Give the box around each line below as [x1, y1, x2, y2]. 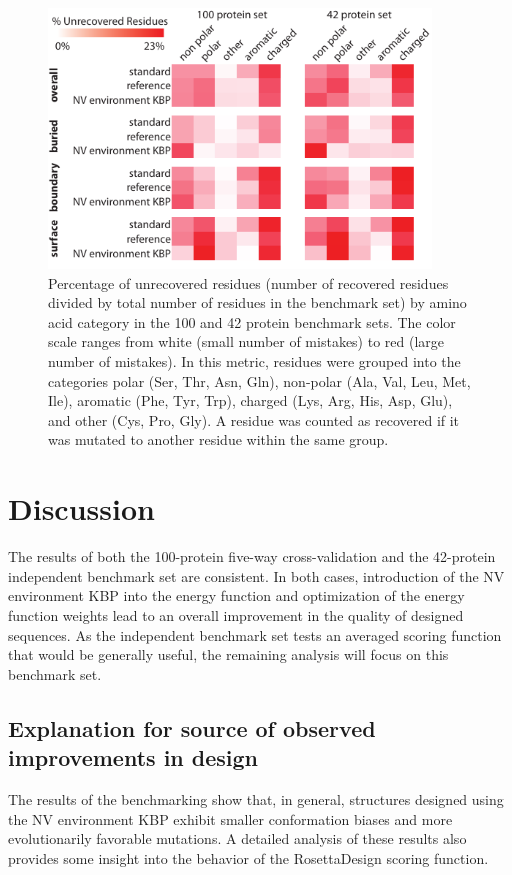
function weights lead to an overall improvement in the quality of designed [8, 604, 464, 625]
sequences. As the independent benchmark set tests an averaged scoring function [8, 624, 502, 645]
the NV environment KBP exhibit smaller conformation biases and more [8, 808, 453, 829]
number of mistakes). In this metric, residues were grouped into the [48, 351, 461, 372]
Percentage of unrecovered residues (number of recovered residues [48, 272, 449, 293]
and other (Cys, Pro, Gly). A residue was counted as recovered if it [48, 409, 460, 430]
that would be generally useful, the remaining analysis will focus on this [8, 644, 449, 665]
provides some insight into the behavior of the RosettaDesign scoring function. [8, 847, 489, 868]
